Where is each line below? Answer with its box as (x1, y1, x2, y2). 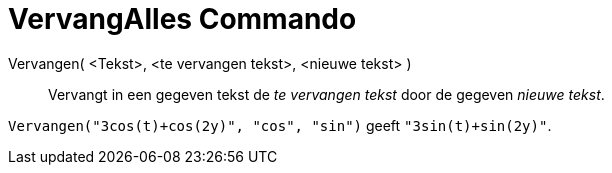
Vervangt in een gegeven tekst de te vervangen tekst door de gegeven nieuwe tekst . (48, 85, 605, 103)
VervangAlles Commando (8, 2, 357, 36)
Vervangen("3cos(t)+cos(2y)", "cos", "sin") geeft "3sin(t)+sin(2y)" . (8, 116, 552, 134)
